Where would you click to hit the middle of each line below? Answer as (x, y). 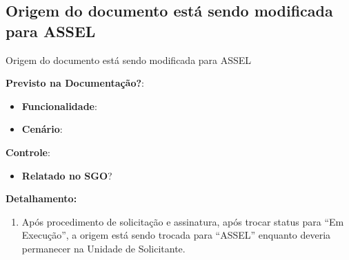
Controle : (28, 152)
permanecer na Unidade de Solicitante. (103, 248)
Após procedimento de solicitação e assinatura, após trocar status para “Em (183, 221)
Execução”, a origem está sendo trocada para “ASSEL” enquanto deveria (176, 235)
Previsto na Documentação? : (75, 83)
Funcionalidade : (59, 106)
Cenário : (42, 129)
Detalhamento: (41, 198)
